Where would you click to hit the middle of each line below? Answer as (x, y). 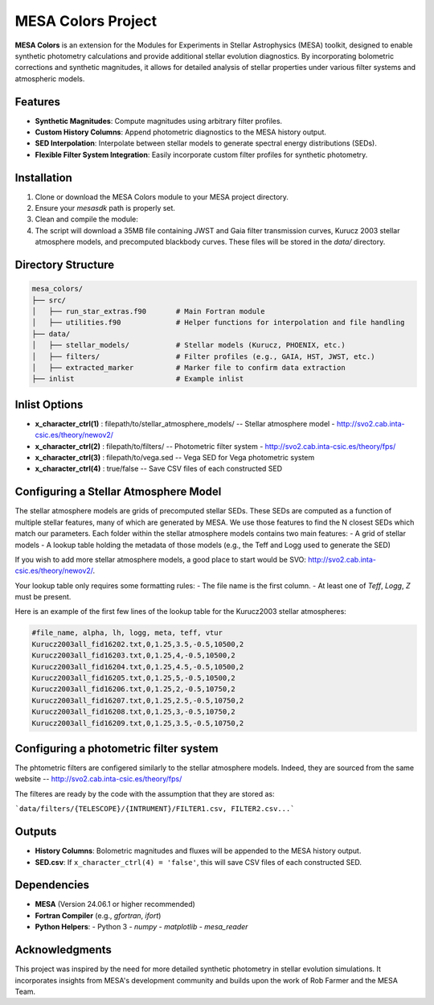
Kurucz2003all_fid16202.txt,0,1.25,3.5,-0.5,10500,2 (138, 644)
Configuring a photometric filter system (117, 749)
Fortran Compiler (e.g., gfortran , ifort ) (98, 915)
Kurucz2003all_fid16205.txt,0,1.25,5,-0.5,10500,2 (134, 678)
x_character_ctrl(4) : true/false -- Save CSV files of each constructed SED (159, 469)
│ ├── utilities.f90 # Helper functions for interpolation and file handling (218, 323)
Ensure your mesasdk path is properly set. (105, 208)
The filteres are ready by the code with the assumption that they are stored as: (145, 793)
